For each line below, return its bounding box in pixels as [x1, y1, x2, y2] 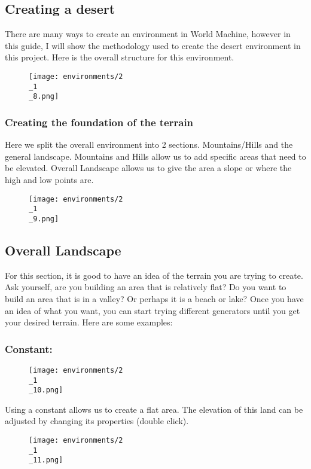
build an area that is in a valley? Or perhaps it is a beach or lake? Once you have [5, 292, 304, 304]
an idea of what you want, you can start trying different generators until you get [5, 304, 300, 316]
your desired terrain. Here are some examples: [5, 316, 173, 328]
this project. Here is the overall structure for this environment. [5, 51, 234, 63]
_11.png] [29, 456, 63, 465]
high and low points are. [5, 173, 94, 185]
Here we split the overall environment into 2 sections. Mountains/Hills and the [5, 138, 293, 151]
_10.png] [29, 386, 63, 395]
